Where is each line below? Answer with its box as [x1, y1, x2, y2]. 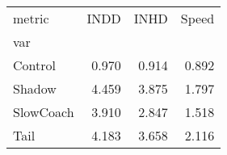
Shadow [13, 79, 57, 98]
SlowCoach [13, 103, 74, 121]
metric [13, 9, 49, 27]
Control [13, 56, 56, 74]
